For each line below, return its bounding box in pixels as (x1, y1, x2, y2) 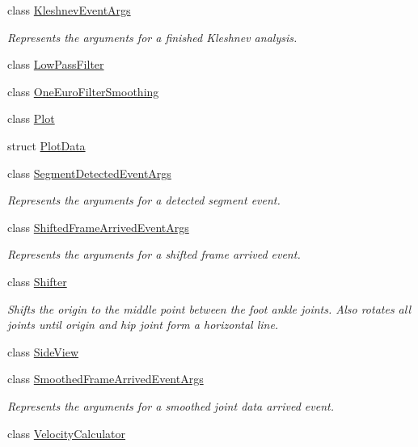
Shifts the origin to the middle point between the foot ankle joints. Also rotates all (7, 300, 412, 317)
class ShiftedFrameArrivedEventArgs (7, 218, 189, 235)
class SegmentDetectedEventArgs (7, 164, 171, 181)
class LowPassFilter (7, 56, 104, 73)
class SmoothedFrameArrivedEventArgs (7, 370, 204, 387)
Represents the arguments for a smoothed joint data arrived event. (7, 397, 334, 414)
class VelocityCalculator (7, 424, 126, 441)
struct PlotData (7, 137, 86, 154)
